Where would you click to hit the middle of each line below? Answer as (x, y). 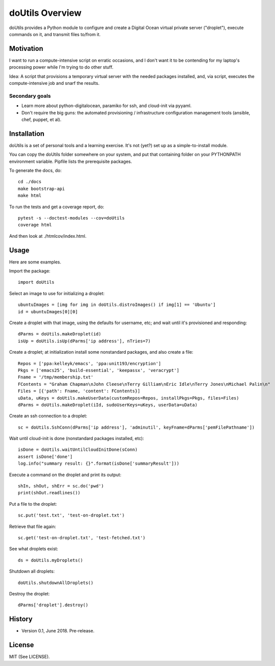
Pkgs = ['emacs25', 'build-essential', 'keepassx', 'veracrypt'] (99, 370)
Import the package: (30, 271)
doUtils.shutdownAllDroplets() (56, 583)
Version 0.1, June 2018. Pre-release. (58, 631)
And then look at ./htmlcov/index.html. (48, 236)
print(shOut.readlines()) (49, 493)
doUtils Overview (45, 13)
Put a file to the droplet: (33, 504)
